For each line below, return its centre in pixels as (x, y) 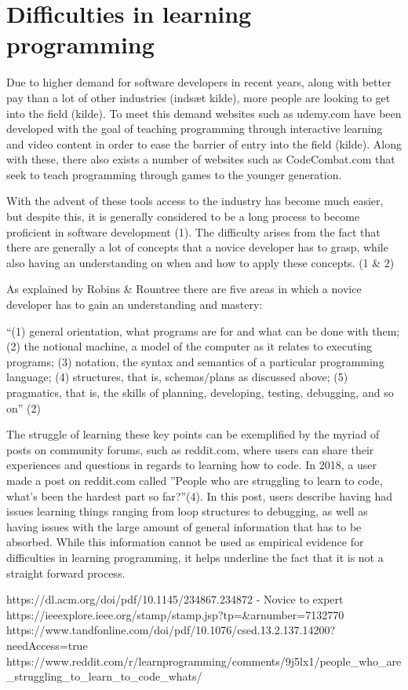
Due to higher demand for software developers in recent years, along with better (199, 82)
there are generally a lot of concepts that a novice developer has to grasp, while (197, 247)
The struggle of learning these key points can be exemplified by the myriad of (193, 434)
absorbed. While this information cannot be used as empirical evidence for (185, 542)
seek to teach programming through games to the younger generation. (174, 174)
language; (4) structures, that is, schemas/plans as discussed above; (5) (177, 377)
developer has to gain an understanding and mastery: (135, 305)
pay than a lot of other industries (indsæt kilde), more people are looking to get (199, 97)
